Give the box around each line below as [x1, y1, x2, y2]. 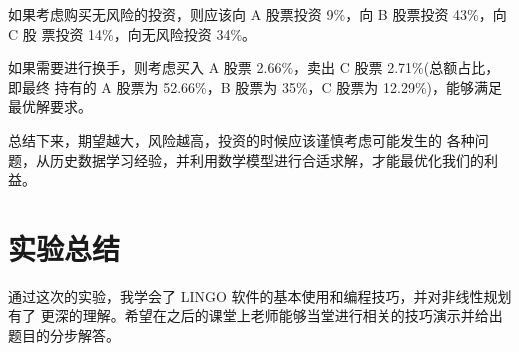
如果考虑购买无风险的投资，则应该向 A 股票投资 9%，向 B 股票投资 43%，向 [8, 4, 507, 24]
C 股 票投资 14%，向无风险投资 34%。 [8, 23, 257, 44]
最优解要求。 [8, 96, 92, 117]
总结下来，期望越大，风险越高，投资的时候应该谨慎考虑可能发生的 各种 [8, 129, 475, 150]
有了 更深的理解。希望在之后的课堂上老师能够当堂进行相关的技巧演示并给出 [8, 305, 503, 326]
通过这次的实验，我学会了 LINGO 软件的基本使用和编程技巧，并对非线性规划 [8, 285, 512, 306]
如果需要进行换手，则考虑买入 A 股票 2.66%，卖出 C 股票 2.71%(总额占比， [8, 57, 500, 78]
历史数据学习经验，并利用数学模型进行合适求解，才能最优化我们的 [49, 149, 484, 170]
